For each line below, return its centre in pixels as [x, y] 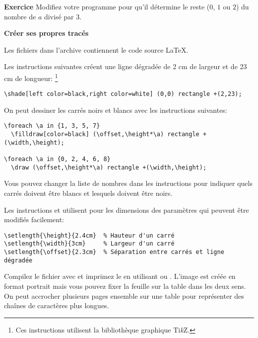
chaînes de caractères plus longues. [57, 305]
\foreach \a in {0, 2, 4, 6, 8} [57, 159]
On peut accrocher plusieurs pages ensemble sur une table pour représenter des [124, 296]
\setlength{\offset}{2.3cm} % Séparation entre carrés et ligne [114, 252]
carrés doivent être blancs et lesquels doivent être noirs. [88, 193]
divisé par [59, 16]
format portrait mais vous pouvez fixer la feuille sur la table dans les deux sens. [125, 286]
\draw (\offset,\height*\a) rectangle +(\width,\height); [109, 167]
